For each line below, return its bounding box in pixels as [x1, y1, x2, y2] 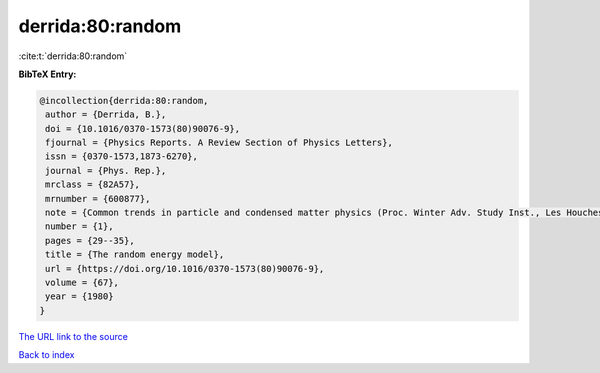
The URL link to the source [18, 330, 129, 342]
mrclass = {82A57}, [45, 179, 140, 190]
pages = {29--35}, [45, 235, 135, 246]
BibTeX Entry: [18, 68, 77, 80]
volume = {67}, [45, 277, 120, 288]
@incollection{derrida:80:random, [39, 95, 209, 106]
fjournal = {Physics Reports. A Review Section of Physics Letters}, [45, 137, 394, 149]
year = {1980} [45, 291, 114, 302]
